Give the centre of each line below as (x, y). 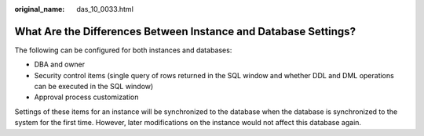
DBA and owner (60, 64)
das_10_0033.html (105, 9)
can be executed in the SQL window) (94, 87)
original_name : (40, 9)
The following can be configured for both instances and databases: (123, 50)
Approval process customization (86, 97)
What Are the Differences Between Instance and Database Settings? (185, 31)
